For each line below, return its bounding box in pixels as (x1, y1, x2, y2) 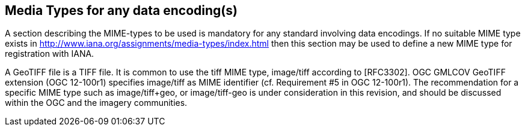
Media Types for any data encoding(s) (5, 3, 238, 18)
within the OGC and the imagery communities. (5, 98, 188, 108)
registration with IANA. (5, 48, 94, 59)
